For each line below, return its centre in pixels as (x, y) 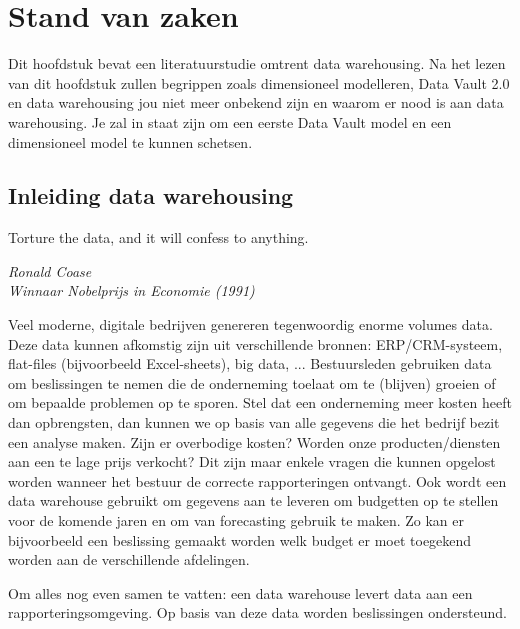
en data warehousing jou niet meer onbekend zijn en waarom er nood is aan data (256, 102)
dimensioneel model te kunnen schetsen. (130, 141)
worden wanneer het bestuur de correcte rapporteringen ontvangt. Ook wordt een (257, 480)
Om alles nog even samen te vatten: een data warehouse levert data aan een (240, 592)
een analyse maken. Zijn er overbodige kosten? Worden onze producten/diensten (254, 441)
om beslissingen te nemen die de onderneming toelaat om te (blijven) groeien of (252, 382)
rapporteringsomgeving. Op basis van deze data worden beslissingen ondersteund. (257, 612)
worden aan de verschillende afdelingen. (129, 559)
